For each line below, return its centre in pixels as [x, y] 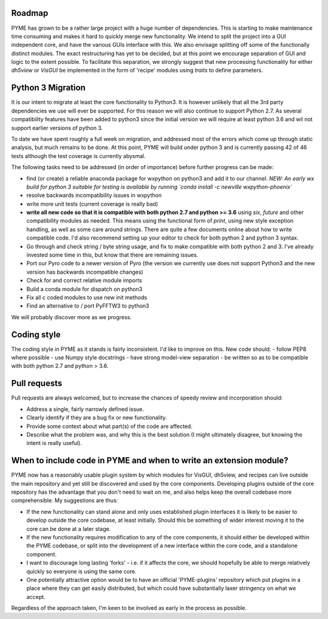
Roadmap [30, 13]
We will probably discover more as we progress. [71, 317]
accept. [36, 597]
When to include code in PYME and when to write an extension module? [150, 461]
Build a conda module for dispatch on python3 [84, 289]
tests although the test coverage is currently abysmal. [78, 156]
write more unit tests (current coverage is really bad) [92, 204]
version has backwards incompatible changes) [85, 272]
